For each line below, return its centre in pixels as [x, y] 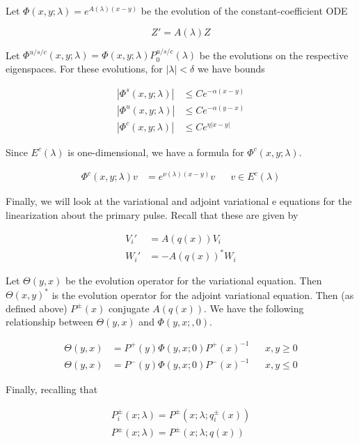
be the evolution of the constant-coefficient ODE [244, 10]
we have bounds [231, 68]
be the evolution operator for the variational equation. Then [194, 281]
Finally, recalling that [52, 389]
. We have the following [254, 308]
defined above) [37, 308]
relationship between [49, 322]
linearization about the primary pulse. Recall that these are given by [152, 214]
